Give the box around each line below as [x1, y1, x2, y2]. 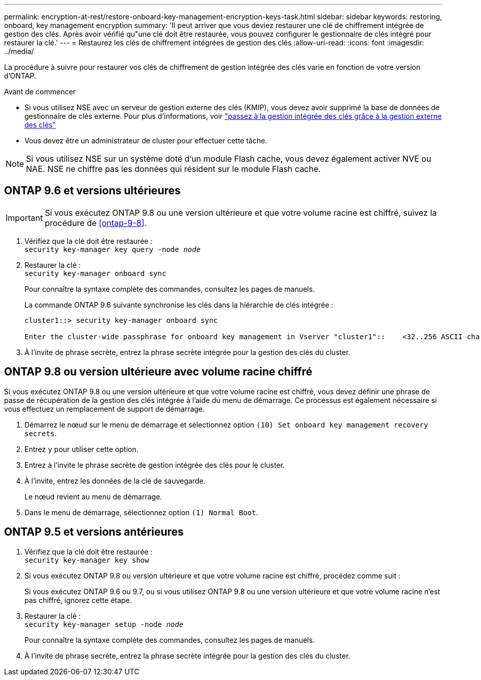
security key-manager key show [24, 556, 149, 564]
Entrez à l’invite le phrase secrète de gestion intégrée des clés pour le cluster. [24, 460, 285, 469]
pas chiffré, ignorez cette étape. [24, 595, 132, 605]
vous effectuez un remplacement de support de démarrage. [4, 404, 205, 413]
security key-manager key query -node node [24, 245, 201, 254]
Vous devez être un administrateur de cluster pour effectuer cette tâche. [24, 136, 268, 145]
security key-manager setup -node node [24, 620, 183, 628]
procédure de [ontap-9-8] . [44, 217, 147, 228]
